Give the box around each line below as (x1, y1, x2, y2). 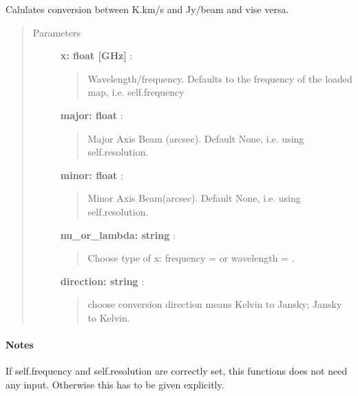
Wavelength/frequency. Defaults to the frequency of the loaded (87, 71, 352, 85)
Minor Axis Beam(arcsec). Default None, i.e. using (87, 191, 301, 205)
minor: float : (60, 167, 123, 182)
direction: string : (60, 273, 145, 288)
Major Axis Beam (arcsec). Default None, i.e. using (87, 131, 304, 145)
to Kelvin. (87, 310, 130, 324)
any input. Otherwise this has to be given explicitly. (6, 377, 224, 391)
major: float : (60, 107, 123, 122)
